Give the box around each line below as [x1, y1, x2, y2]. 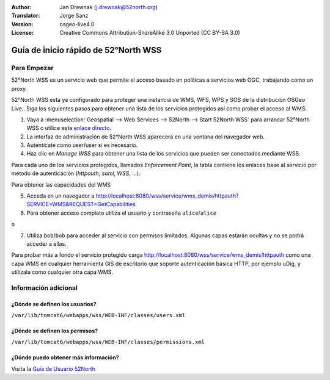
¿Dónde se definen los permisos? [11, 327, 98, 335]
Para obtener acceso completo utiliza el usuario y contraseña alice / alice [26, 209, 217, 217]
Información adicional [11, 284, 78, 292]
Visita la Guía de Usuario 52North [11, 365, 96, 372]
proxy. [11, 85, 28, 92]
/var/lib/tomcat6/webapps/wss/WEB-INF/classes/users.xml [11, 312, 186, 319]
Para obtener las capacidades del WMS [11, 181, 111, 188]
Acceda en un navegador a [26, 192, 95, 199]
